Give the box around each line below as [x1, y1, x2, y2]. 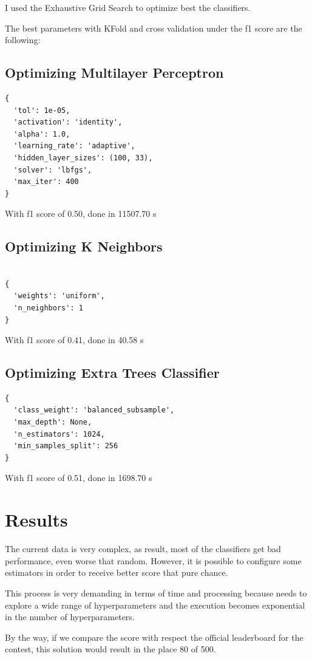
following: [5, 33, 41, 46]
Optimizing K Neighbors [5, 237, 163, 256]
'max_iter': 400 [13, 177, 79, 186]
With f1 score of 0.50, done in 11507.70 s [5, 207, 157, 220]
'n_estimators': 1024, [13, 429, 105, 439]
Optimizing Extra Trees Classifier [5, 363, 220, 382]
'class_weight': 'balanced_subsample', [13, 406, 175, 415]
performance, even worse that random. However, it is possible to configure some [5, 554, 302, 567]
